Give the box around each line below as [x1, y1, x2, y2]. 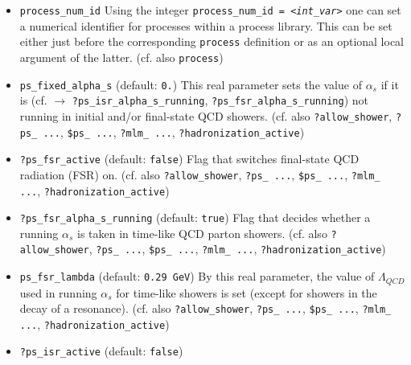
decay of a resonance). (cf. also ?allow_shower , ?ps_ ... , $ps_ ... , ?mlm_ [19, 300, 392, 317]
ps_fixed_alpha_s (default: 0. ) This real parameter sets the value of [19, 76, 362, 92]
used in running [19, 284, 97, 301]
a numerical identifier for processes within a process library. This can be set [19, 17, 393, 34]
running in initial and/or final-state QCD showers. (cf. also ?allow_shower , [19, 107, 393, 124]
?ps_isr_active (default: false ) [19, 342, 183, 359]
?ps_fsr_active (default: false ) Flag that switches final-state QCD [19, 150, 360, 167]
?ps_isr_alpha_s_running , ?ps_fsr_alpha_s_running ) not [72, 92, 368, 109]
